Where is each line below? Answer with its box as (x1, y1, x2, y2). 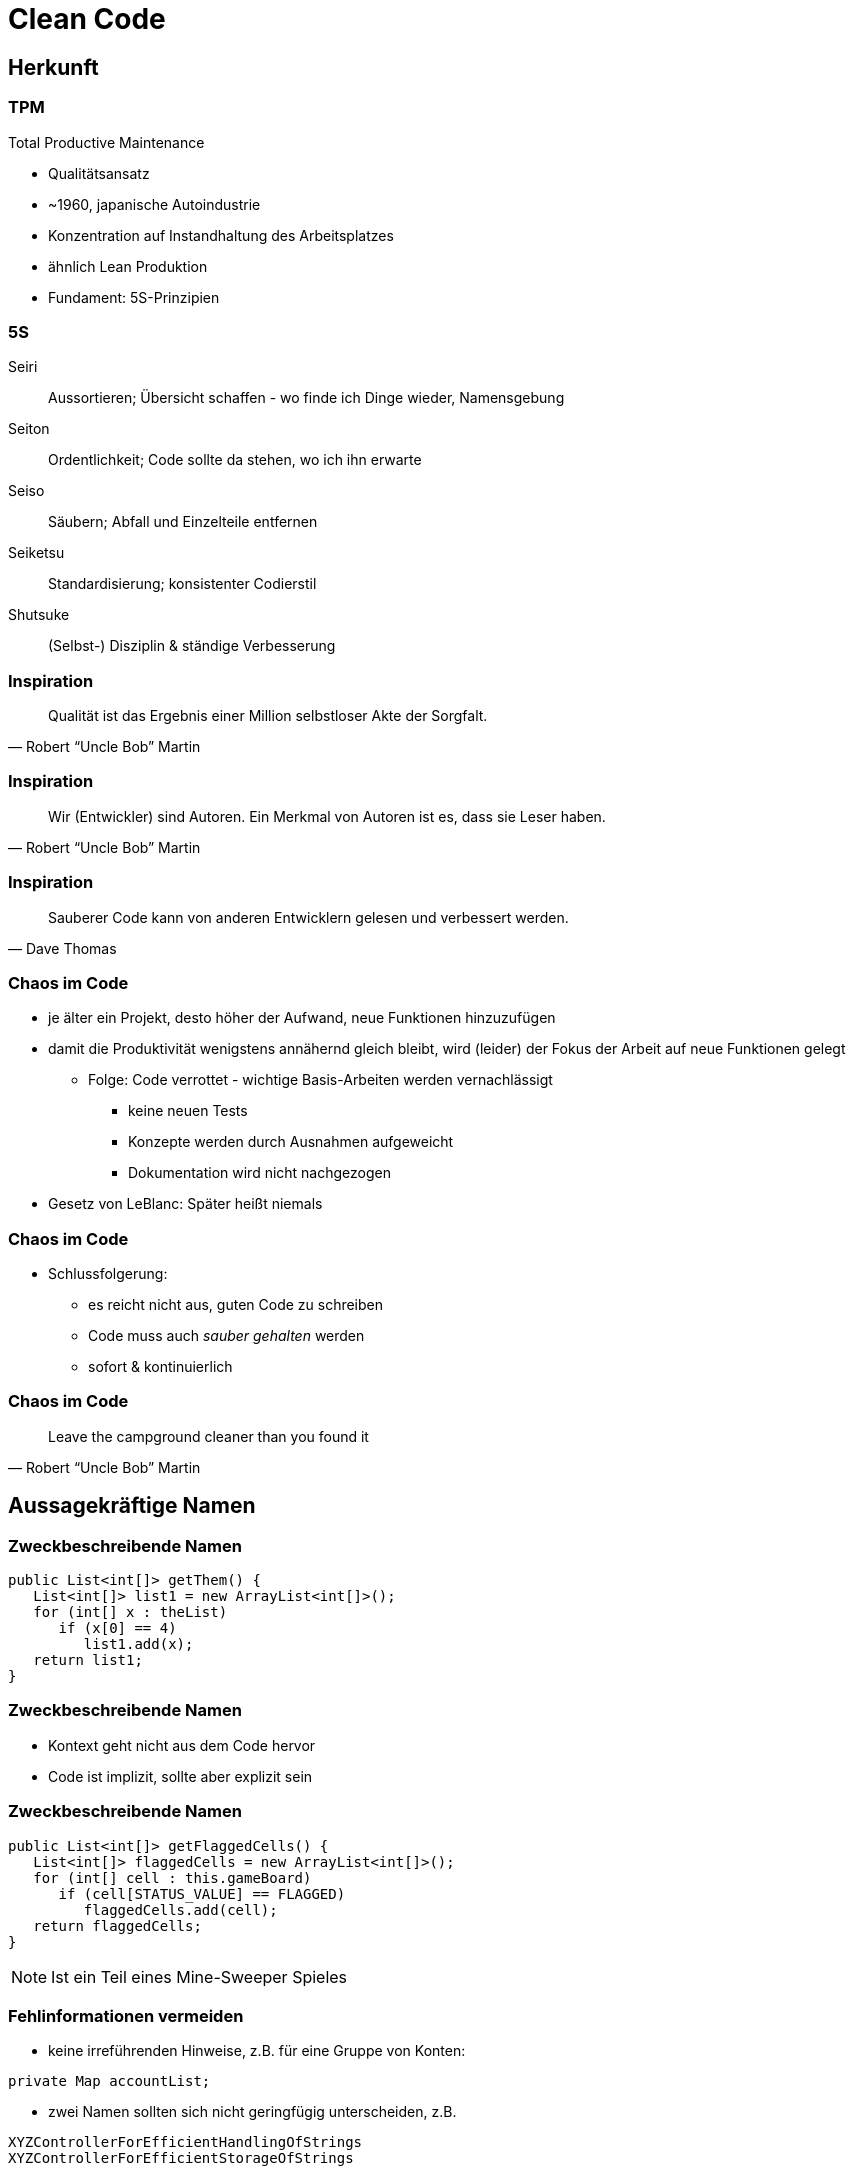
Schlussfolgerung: (48, 1265, 168, 1283)
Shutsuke (8, 606, 70, 624)
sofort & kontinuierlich (88, 1358, 233, 1376)
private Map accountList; (8, 2073, 211, 2090)
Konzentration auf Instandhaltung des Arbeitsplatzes (48, 226, 394, 244)
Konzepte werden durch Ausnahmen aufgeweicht (128, 1133, 454, 1151)
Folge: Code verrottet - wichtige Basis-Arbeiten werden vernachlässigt (88, 1071, 553, 1089)
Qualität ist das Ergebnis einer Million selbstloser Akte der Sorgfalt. (48, 707, 488, 725)
